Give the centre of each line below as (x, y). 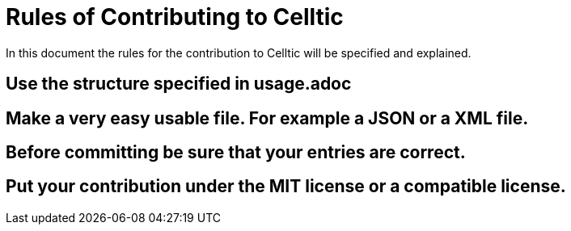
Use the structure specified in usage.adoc (179, 84)
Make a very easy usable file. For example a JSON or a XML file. (267, 118)
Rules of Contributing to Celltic (175, 17)
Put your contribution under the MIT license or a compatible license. (286, 187)
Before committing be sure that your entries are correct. (236, 153)
